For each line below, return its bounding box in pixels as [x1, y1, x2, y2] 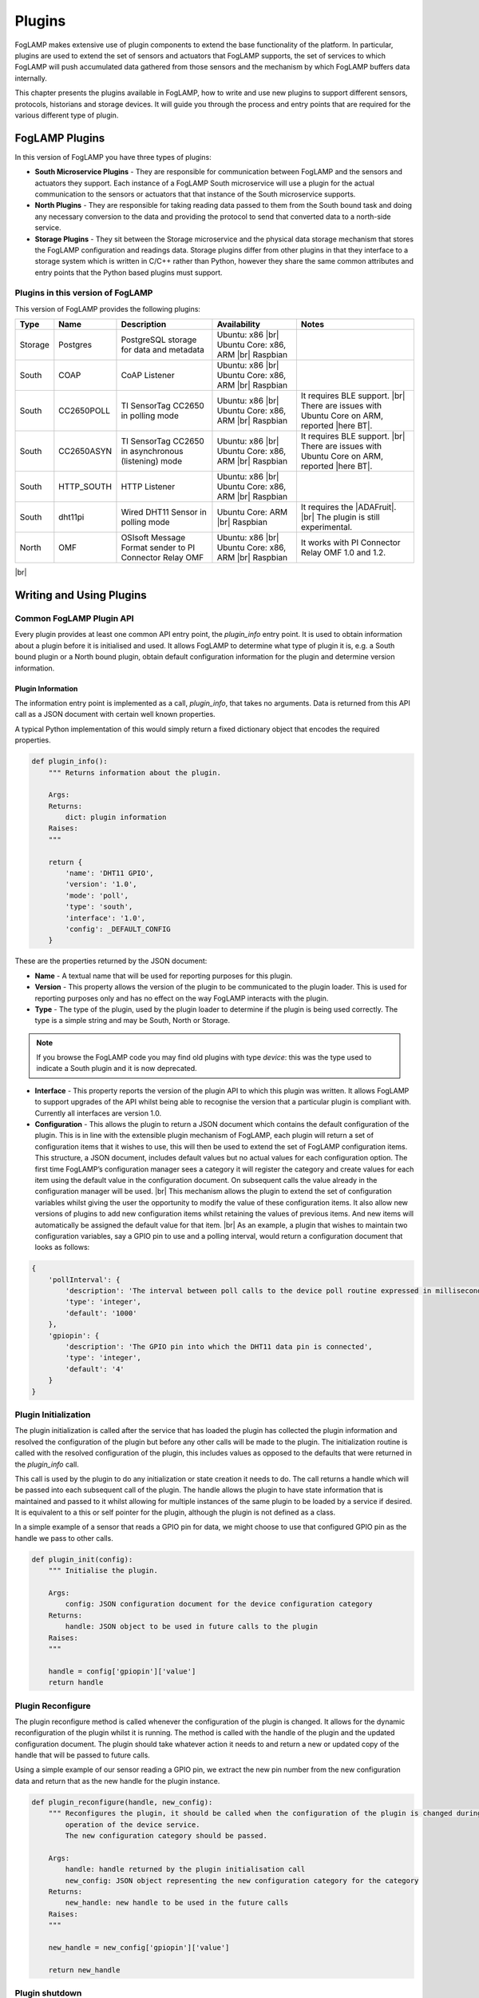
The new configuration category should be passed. [65, 1831, 267, 1840]
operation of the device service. [65, 1820, 200, 1829]
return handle [48, 1678, 104, 1687]
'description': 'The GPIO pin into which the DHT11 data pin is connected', [65, 1343, 373, 1351]
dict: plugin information [65, 813, 167, 822]
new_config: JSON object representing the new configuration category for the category [65, 1876, 419, 1885]
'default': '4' [65, 1364, 125, 1374]
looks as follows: [34, 1243, 90, 1252]
